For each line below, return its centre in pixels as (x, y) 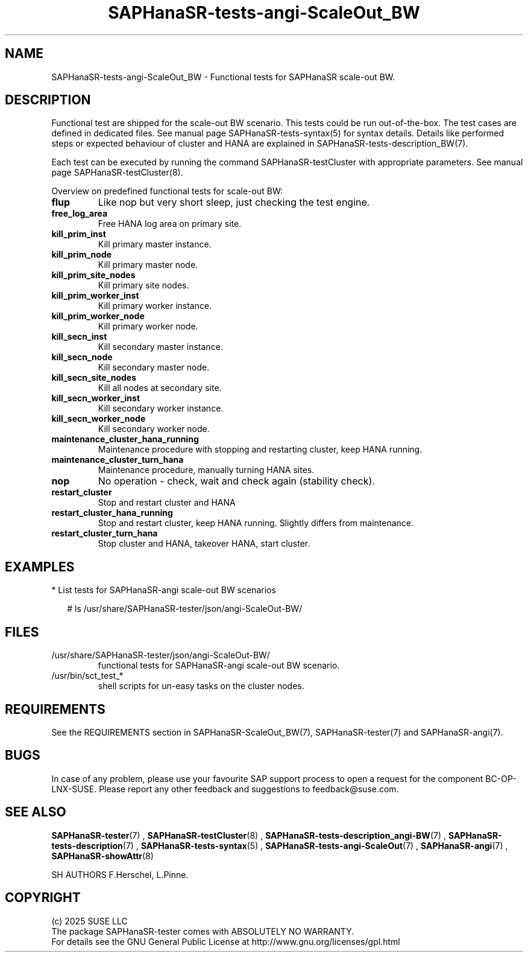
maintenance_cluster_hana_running (125, 439)
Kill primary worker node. (148, 326)
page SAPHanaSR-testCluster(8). (117, 173)
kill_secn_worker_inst (96, 398)
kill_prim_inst (79, 234)
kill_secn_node (82, 357)
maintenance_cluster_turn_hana (118, 460)
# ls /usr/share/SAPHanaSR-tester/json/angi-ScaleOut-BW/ (185, 609)
